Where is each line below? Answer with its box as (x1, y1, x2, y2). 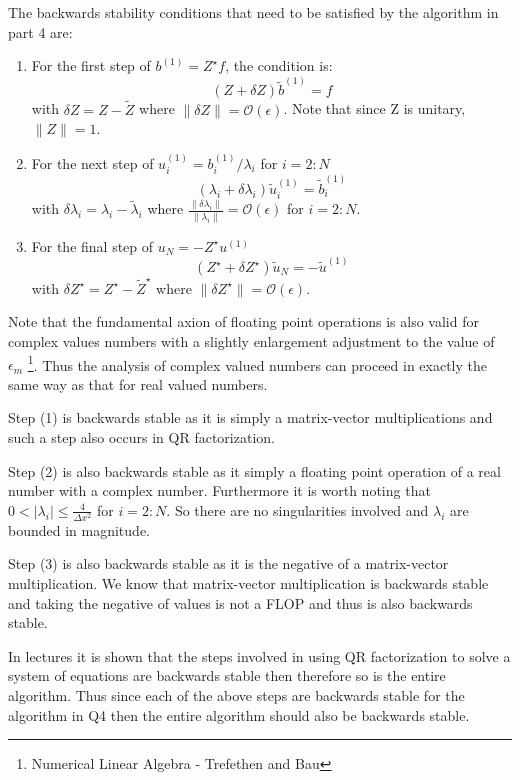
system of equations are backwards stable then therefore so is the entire (8, 665, 446, 686)
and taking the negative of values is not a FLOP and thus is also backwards (8, 592, 473, 613)
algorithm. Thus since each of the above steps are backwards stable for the (8, 685, 465, 706)
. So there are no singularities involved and (166, 499, 429, 520)
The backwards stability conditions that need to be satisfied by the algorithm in (8, 2, 499, 22)
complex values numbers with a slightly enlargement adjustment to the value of (8, 330, 495, 351)
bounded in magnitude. (8, 519, 150, 540)
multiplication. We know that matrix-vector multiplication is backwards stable (8, 573, 489, 594)
